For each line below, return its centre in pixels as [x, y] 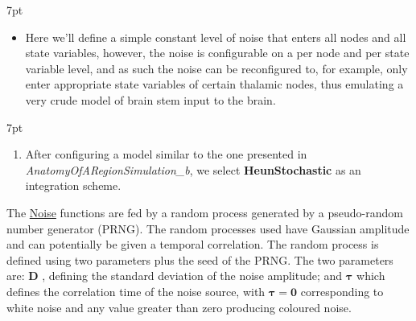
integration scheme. [73, 185]
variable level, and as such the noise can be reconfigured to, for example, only [216, 68]
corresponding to [342, 291]
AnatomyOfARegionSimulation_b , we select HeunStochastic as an [193, 169]
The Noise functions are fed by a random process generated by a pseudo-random [205, 212]
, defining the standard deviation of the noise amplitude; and [192, 276]
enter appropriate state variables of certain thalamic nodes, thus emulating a [214, 84]
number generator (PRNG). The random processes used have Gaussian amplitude [208, 228]
